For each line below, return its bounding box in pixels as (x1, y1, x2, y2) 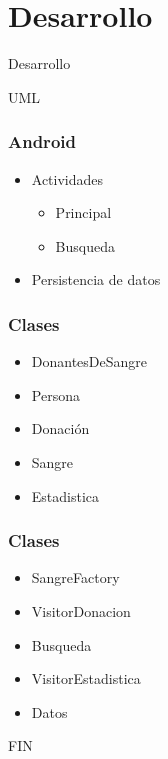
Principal (55, 202, 112, 223)
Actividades (31, 168, 104, 189)
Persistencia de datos (31, 269, 161, 290)
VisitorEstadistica (31, 668, 141, 689)
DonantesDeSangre (31, 351, 148, 372)
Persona (31, 384, 80, 405)
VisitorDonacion (31, 600, 131, 621)
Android (8, 129, 76, 154)
